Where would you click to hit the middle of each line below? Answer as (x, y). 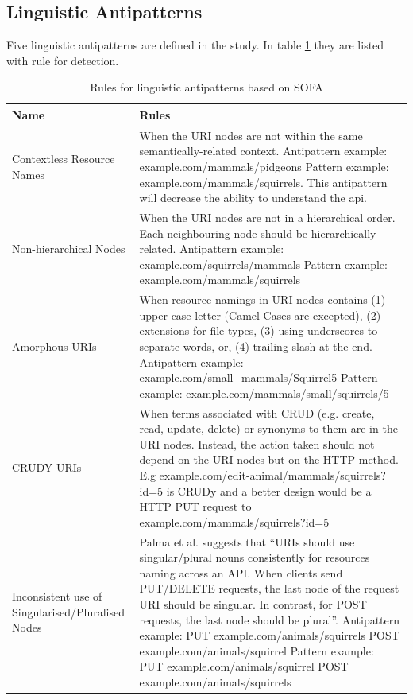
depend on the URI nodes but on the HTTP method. (269, 459)
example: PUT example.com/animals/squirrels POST (269, 635)
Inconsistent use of (57, 596)
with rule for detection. (63, 60)
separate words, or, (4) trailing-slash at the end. (256, 346)
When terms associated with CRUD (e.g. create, (257, 412)
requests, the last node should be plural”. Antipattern (270, 619)
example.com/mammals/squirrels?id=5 (234, 521)
